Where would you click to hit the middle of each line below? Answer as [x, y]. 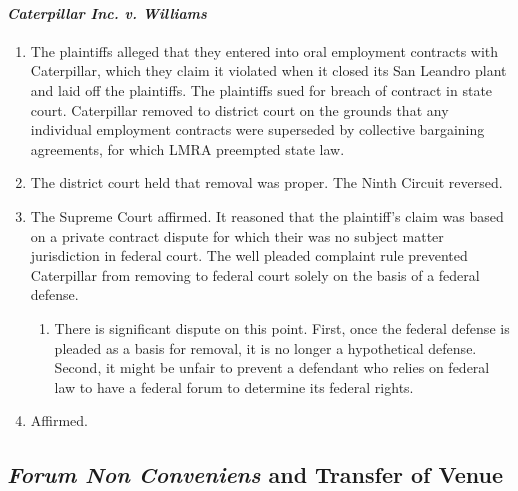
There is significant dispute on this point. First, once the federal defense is [282, 327]
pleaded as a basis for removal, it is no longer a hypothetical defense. [265, 347]
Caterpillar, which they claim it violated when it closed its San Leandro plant [268, 70]
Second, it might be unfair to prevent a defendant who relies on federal [272, 367]
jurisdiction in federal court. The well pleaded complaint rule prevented [249, 255]
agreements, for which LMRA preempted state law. [187, 148]
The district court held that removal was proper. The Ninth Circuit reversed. [266, 182]
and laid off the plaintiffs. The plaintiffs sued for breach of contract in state [261, 89]
